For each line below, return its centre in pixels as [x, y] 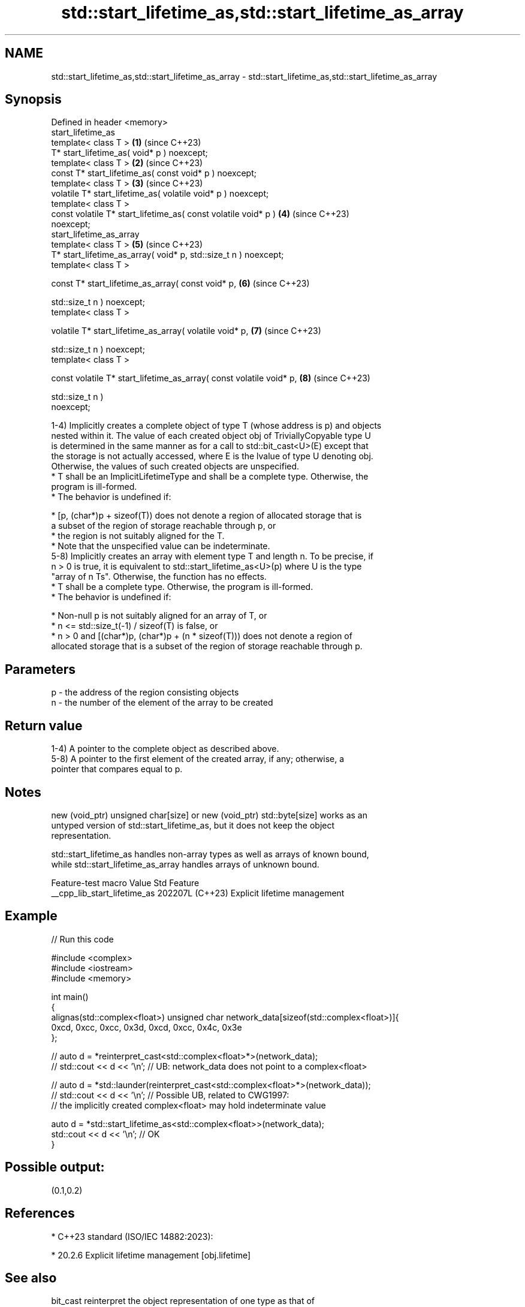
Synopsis [33, 100]
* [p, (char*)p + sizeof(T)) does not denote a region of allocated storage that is [206, 516]
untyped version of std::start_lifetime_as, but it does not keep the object [193, 825]
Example [31, 916]
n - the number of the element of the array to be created [162, 703]
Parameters [40, 669]
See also [31, 1278]
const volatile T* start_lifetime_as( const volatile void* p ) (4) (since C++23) [200, 214]
